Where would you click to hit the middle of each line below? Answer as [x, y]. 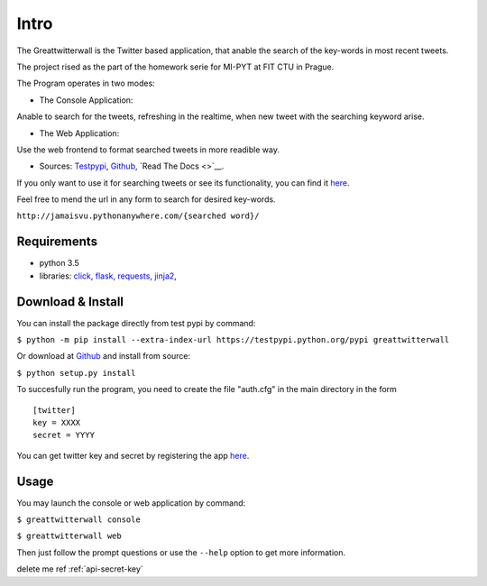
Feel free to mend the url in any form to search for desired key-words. [146, 199]
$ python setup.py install [76, 373]
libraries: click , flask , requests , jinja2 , [108, 276]
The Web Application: [79, 133]
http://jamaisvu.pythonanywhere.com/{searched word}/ [138, 216]
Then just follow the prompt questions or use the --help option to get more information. [181, 552]
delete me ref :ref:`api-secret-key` [80, 569]
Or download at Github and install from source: [104, 356]
